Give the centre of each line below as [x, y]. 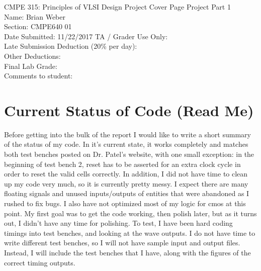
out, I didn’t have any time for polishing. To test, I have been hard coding [118, 223]
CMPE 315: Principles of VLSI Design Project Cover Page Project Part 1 [117, 7]
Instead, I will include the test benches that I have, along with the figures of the [127, 252]
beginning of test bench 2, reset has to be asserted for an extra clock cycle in [122, 164]
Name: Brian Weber [35, 16]
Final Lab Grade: [31, 66]
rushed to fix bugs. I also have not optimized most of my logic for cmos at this [125, 203]
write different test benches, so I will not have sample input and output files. [122, 243]
